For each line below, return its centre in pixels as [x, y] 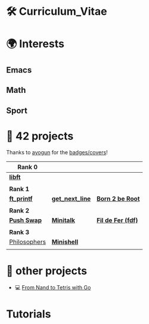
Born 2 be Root [118, 199]
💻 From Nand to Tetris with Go [53, 288]
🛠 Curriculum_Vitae [57, 12]
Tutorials [29, 314]
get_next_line [71, 199]
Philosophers [28, 242]
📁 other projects [47, 271]
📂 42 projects [40, 136]
